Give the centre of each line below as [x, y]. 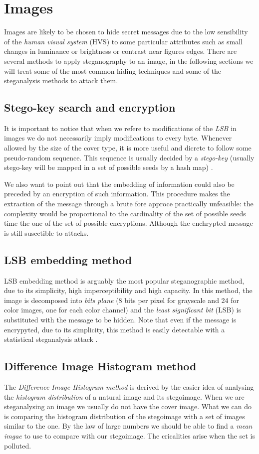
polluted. [18, 445]
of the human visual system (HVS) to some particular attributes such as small [123, 41]
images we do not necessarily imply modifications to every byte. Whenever [118, 138]
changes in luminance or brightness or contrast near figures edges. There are [121, 51]
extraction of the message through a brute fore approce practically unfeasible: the [129, 204]
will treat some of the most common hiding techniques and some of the [113, 71]
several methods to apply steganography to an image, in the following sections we [129, 61]
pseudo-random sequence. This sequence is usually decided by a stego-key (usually [129, 157]
